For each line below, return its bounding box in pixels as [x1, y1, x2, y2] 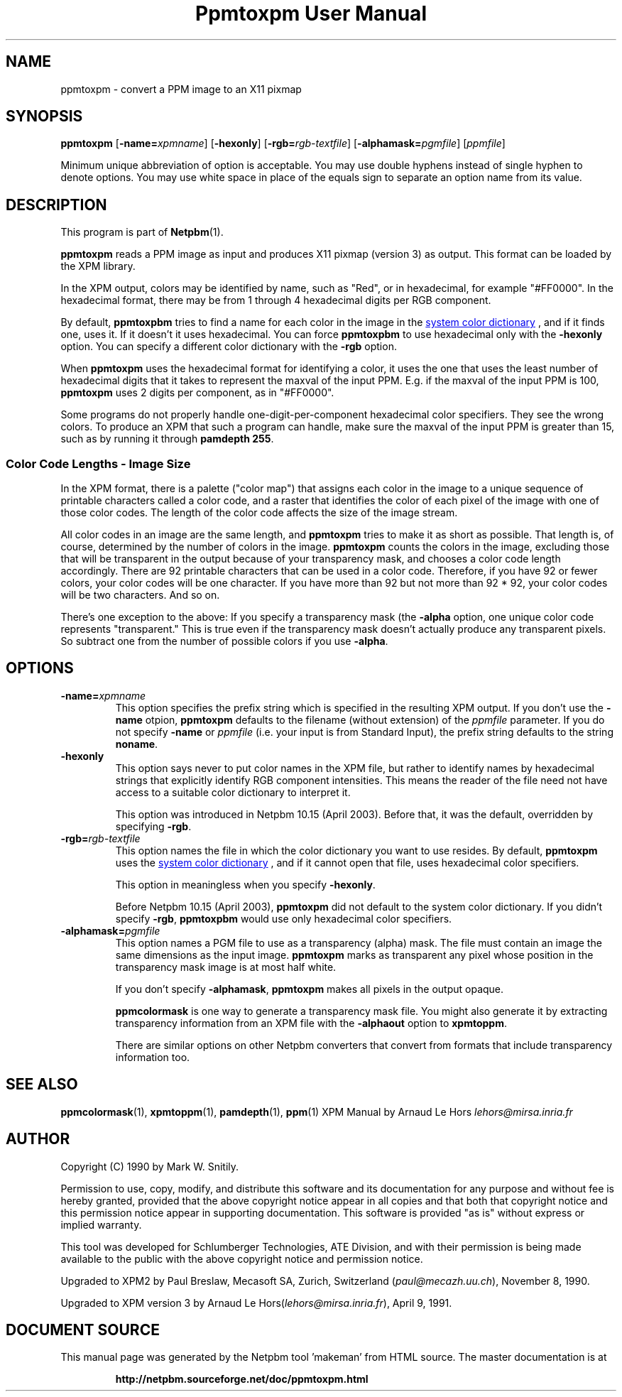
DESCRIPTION [6, 195, 107, 214]
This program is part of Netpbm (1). [60, 226, 224, 239]
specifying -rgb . [115, 820, 192, 832]
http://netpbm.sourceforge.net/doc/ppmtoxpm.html [115, 1373, 369, 1386]
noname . [115, 737, 158, 750]
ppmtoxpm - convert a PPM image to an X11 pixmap [60, 82, 302, 95]
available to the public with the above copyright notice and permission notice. [60, 1252, 423, 1265]
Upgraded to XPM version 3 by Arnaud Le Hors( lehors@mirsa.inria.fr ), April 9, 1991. [60, 1296, 452, 1309]
